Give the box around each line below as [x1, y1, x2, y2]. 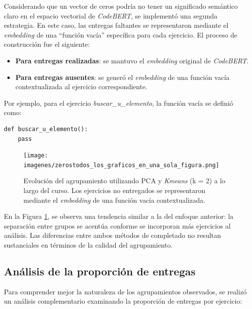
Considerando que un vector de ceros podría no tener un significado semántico [4, 1, 238, 11]
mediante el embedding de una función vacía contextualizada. [23, 194, 206, 205]
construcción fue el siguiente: [4, 39, 90, 49]
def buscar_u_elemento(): [4, 125, 88, 133]
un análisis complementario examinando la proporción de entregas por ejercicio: [4, 296, 242, 306]
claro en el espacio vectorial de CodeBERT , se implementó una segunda [4, 10, 218, 20]
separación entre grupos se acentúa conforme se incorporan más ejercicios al [4, 220, 231, 231]
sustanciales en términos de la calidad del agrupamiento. [4, 240, 173, 250]
